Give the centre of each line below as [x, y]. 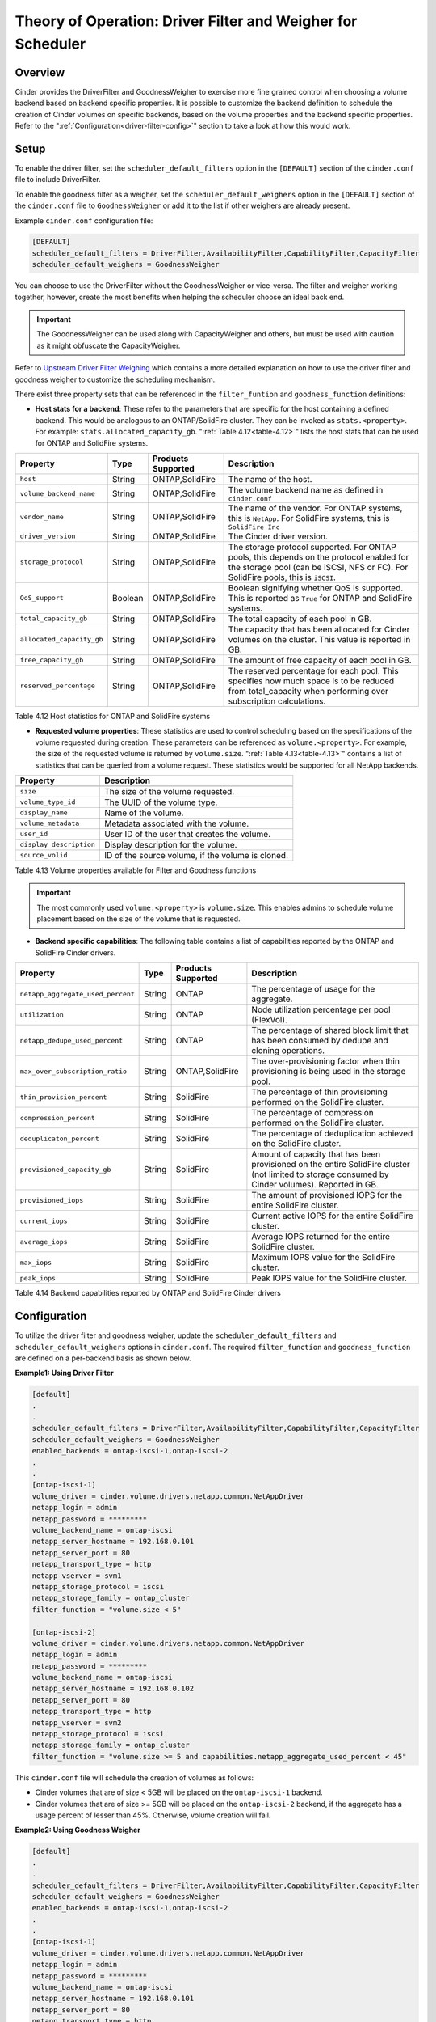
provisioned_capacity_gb [65, 1169]
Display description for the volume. [170, 844]
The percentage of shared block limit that [330, 1030]
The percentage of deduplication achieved [332, 1134]
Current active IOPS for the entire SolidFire [332, 1216]
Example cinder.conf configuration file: [84, 220]
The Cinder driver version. [278, 536]
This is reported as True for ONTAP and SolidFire [320, 598]
